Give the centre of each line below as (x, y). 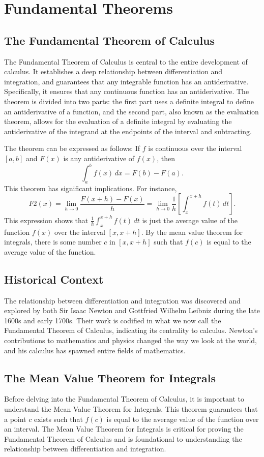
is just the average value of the (190, 220)
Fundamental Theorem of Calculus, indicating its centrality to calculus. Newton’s (131, 330)
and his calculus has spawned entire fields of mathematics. (95, 350)
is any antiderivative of (99, 158)
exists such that (58, 419)
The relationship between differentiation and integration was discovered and (122, 300)
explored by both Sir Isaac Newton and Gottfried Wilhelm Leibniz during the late (132, 310)
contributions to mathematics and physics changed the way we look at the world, (130, 340)
